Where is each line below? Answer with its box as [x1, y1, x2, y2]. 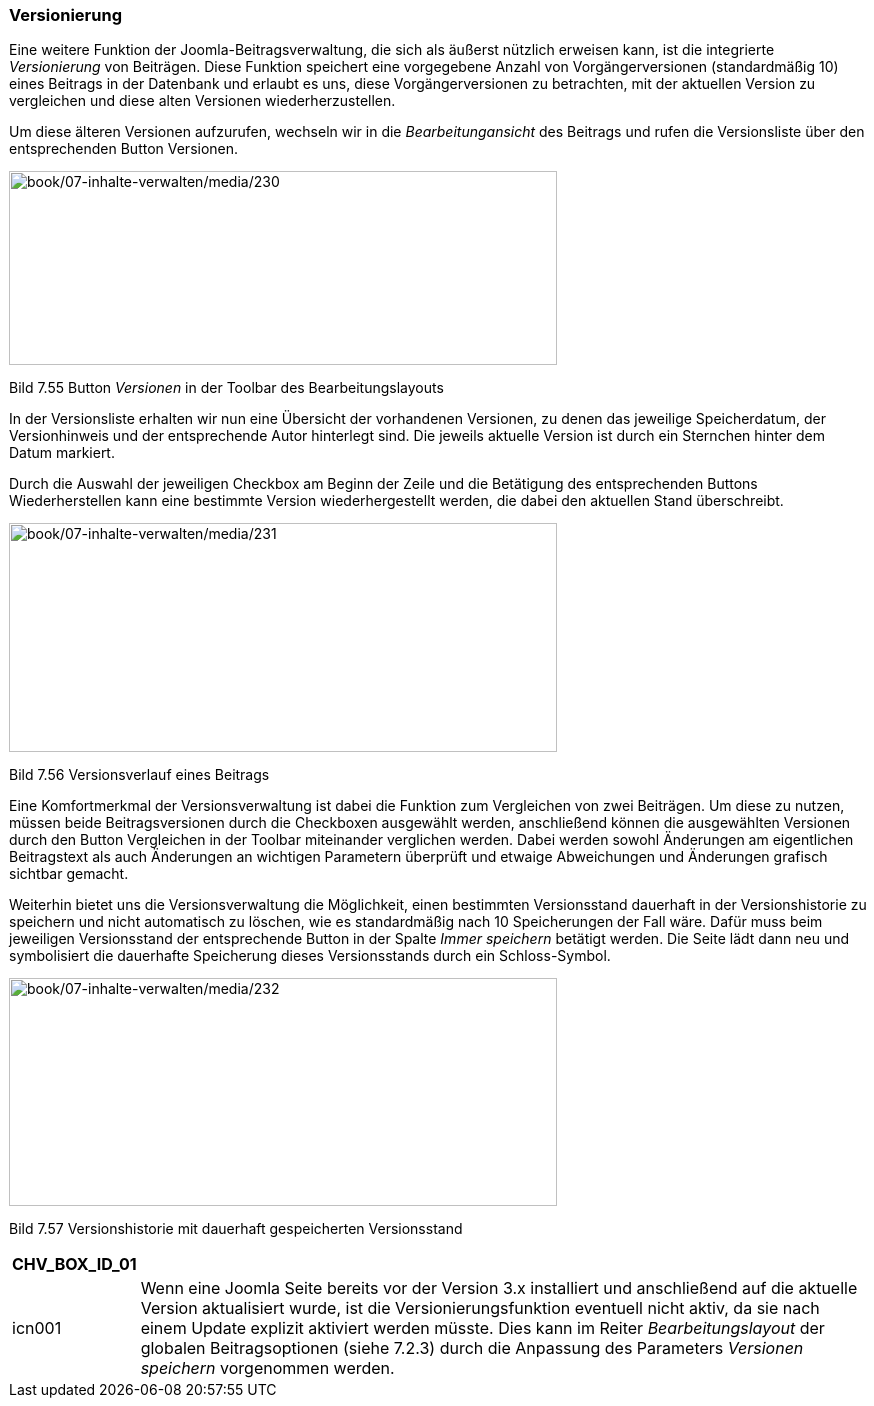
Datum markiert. [9, 444, 115, 462]
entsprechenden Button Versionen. [9, 140, 239, 158]
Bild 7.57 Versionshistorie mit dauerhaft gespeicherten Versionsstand [9, 1220, 463, 1238]
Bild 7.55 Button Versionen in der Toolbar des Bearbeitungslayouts [9, 379, 444, 397]
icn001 [12, 1318, 62, 1339]
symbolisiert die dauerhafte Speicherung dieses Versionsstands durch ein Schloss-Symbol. [9, 947, 611, 965]
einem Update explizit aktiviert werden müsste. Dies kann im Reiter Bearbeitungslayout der [140, 1318, 825, 1339]
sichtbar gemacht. [9, 865, 129, 883]
